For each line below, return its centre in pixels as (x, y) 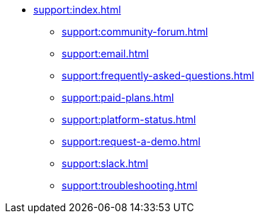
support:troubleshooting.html (130, 185)
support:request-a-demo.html (131, 141)
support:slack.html (105, 163)
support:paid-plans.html (118, 97)
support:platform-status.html (129, 119)
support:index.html (77, 10)
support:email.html (105, 54)
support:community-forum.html (135, 32)
